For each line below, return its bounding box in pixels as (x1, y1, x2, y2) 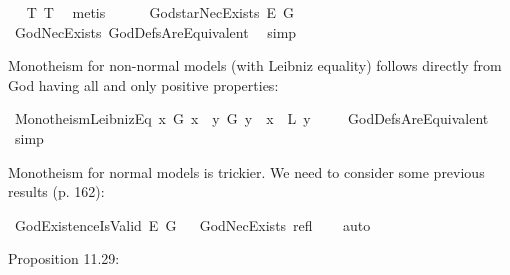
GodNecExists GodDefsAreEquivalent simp (14, 21, 297, 42)
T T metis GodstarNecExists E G (26, 2, 294, 22)
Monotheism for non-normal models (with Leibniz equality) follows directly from (8, 55, 502, 76)
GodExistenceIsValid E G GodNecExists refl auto (14, 214, 371, 235)
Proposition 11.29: (8, 248, 120, 269)
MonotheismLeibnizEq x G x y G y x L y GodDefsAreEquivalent (14, 108, 489, 129)
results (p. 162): (8, 181, 105, 202)
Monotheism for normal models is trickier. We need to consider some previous (8, 161, 485, 182)
